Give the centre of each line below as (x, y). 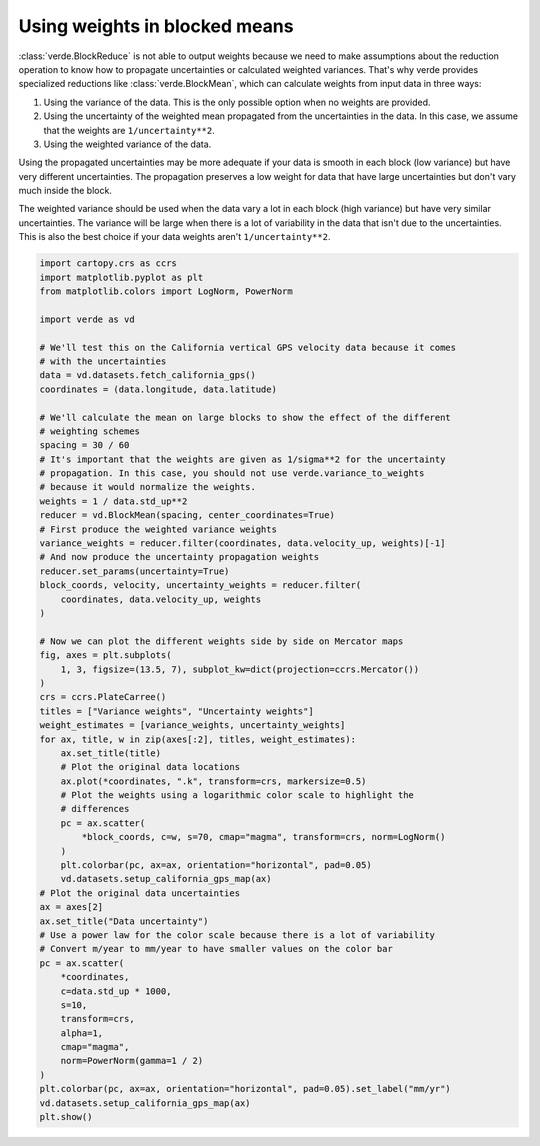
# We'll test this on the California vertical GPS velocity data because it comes (248, 347)
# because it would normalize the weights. (148, 487)
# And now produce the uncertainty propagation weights (179, 557)
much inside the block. (65, 191)
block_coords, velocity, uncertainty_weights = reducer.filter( (200, 585)
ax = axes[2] (71, 907)
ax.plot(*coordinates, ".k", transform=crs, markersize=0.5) (213, 781)
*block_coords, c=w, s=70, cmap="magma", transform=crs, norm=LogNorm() (263, 837)
